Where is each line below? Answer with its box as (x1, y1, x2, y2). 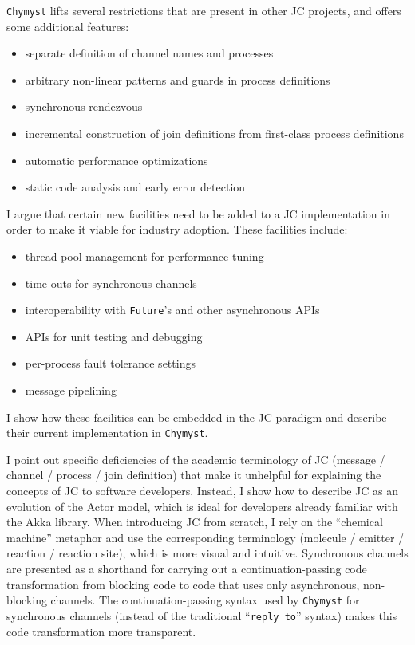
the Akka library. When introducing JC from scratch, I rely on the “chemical (6, 513, 383, 530)
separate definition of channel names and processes (25, 45, 274, 61)
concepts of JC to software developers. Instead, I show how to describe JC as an (6, 482, 398, 499)
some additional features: (6, 18, 129, 34)
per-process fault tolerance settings (25, 355, 196, 372)
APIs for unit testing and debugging (25, 328, 203, 344)
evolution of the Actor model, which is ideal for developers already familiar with (6, 498, 398, 514)
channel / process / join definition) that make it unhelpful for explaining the (6, 466, 381, 483)
